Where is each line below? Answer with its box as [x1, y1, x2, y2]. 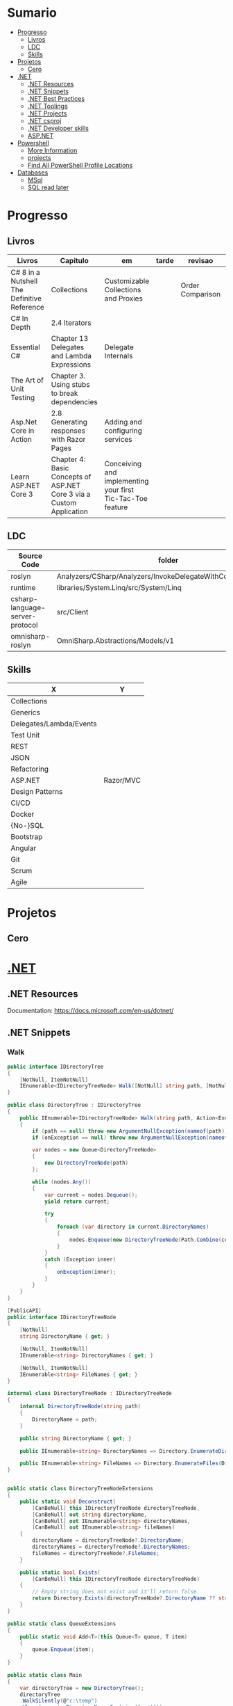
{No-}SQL [10, 820, 44, 830]
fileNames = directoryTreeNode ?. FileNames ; [32, 1549, 159, 1556]
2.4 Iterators [51, 318, 92, 328]
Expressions [51, 360, 92, 369]
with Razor [51, 434, 86, 444]
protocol [10, 620, 38, 630]
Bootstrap [10, 831, 43, 841]
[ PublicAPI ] [7, 1307, 42, 1314]
